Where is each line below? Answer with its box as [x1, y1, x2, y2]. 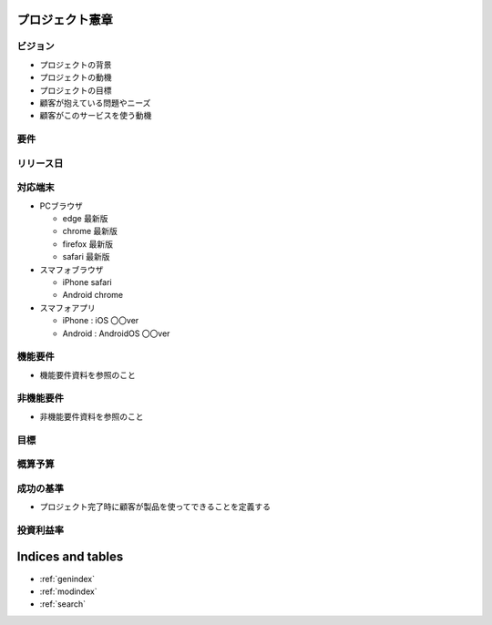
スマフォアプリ [39, 302, 96, 313]
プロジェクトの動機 [39, 72, 112, 83]
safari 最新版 [62, 251, 110, 262]
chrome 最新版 [62, 226, 118, 237]
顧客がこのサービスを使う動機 [39, 110, 152, 121]
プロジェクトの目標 [39, 85, 112, 96]
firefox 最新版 [62, 238, 114, 250]
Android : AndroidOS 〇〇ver [62, 328, 170, 339]
